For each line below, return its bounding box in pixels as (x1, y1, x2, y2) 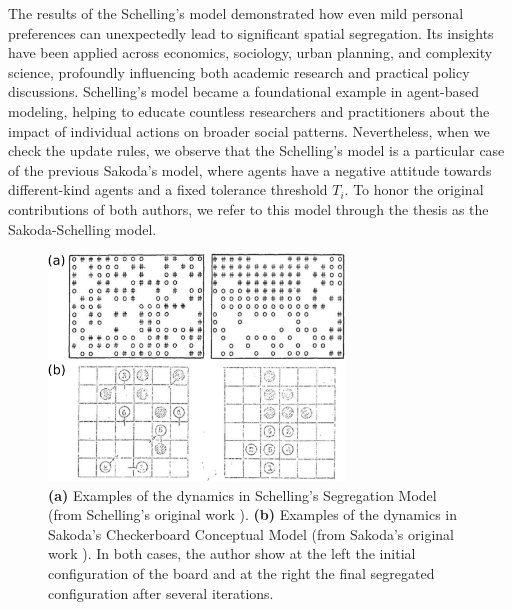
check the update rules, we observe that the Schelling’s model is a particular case (8, 140, 505, 161)
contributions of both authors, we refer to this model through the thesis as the (8, 198, 489, 219)
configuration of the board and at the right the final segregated (48, 562, 435, 583)
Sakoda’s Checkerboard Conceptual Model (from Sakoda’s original (48, 523, 454, 544)
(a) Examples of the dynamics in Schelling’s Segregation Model (48, 484, 437, 505)
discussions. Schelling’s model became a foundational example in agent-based (8, 81, 480, 102)
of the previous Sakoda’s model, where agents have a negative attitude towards (8, 159, 492, 180)
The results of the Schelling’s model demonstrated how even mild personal (8, 3, 464, 23)
